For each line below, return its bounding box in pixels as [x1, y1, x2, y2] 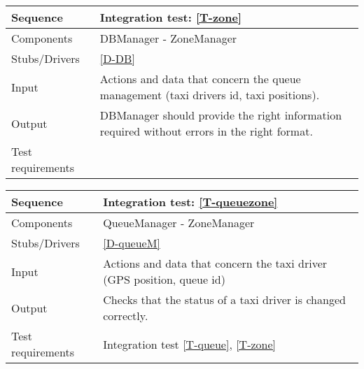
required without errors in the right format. [99, 123, 313, 139]
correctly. [103, 307, 148, 324]
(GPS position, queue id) [103, 271, 225, 287]
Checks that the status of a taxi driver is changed [103, 291, 346, 307]
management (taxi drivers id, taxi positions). [99, 87, 320, 103]
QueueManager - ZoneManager [103, 215, 255, 231]
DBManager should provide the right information [99, 107, 342, 123]
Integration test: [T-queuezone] [103, 194, 278, 210]
